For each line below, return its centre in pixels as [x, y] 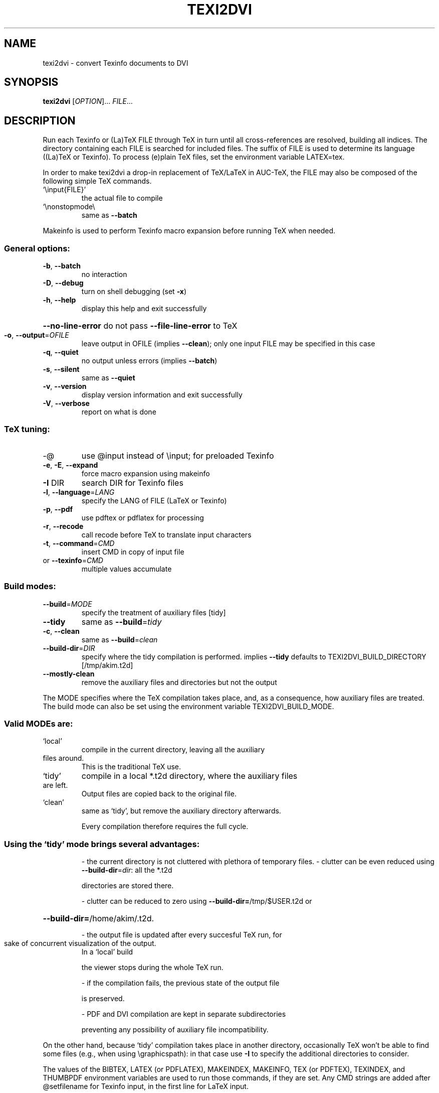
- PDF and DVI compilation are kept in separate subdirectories [184, 1014]
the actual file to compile [122, 198]
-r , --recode [63, 526]
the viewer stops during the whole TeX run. [152, 968]
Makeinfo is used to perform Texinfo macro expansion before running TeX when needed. [189, 231]
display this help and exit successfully [144, 309]
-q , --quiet [61, 352]
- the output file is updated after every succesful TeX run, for [182, 935]
